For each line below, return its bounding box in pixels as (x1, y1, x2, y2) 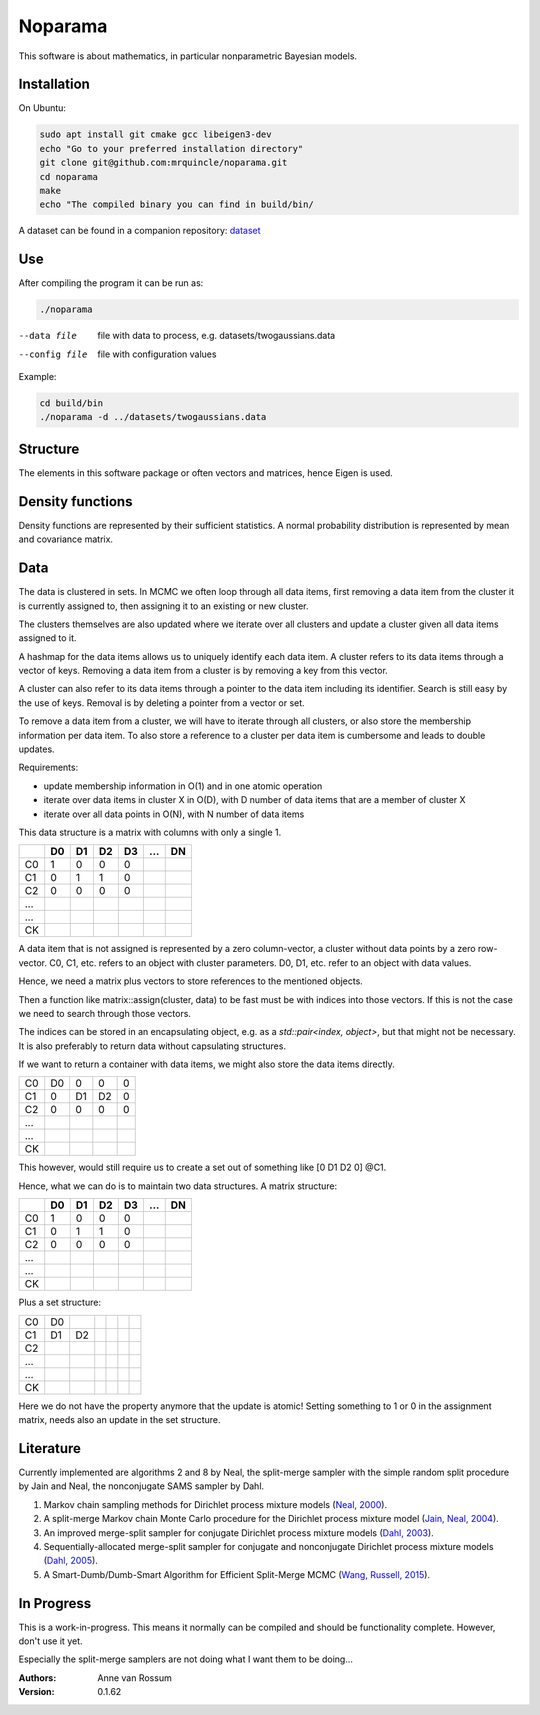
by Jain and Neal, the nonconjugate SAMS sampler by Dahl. (18, 1480, 265, 1492)
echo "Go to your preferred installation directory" (39, 143, 304, 154)
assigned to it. (18, 632, 77, 644)
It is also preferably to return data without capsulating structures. (18, 1040, 287, 1052)
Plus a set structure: (18, 1296, 102, 1309)
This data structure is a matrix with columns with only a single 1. (18, 826, 282, 838)
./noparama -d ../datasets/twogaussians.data (39, 411, 267, 423)
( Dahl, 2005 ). (43, 1555, 99, 1567)
